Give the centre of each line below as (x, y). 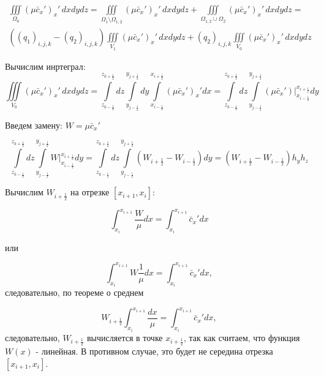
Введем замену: (34, 125)
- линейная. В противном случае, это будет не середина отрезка (154, 351)
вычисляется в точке (125, 337)
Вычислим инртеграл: (45, 66)
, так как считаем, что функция (242, 337)
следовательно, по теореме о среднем (74, 292)
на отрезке (90, 192)
